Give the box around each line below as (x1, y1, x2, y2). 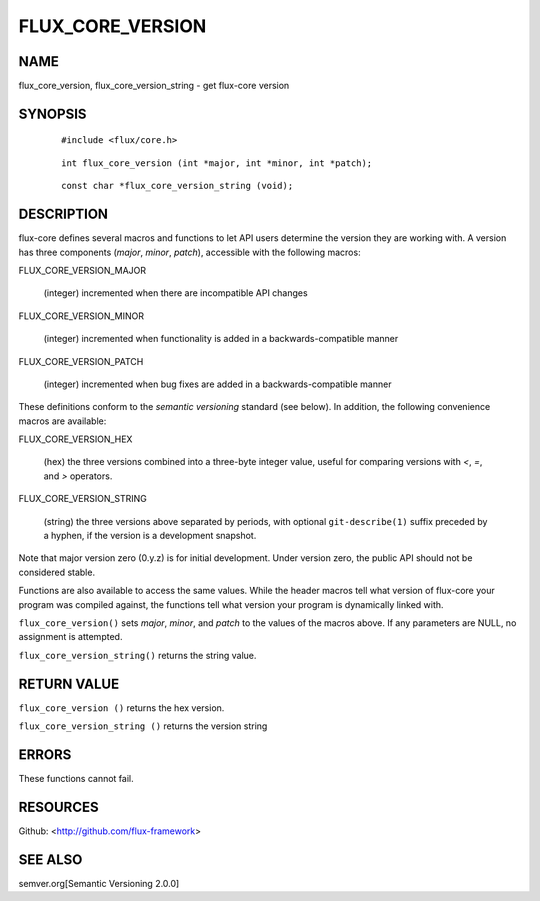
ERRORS (18, 746, 72, 763)
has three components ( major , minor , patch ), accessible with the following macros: (18, 246, 361, 258)
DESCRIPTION (18, 206, 109, 223)
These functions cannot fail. (18, 772, 134, 784)
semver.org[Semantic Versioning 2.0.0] (18, 877, 180, 889)
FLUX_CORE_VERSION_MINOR (18, 310, 145, 322)
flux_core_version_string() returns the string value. (18, 649, 257, 661)
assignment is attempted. (18, 631, 123, 643)
